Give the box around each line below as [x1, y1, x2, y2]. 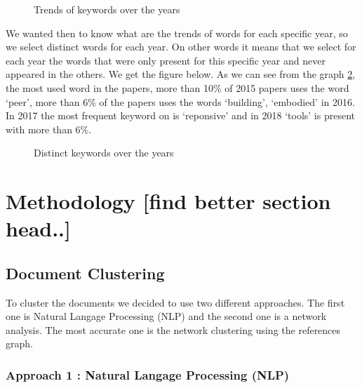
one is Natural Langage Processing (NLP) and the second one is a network [6, 309, 327, 323]
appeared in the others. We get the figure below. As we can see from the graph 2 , [6, 67, 356, 81]
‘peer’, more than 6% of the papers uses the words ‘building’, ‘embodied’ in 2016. [6, 94, 355, 109]
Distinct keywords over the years [34, 145, 174, 160]
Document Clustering [6, 262, 165, 283]
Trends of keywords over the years [34, 2, 180, 16]
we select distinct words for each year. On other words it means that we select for [6, 39, 356, 54]
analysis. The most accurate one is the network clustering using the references [6, 322, 341, 337]
